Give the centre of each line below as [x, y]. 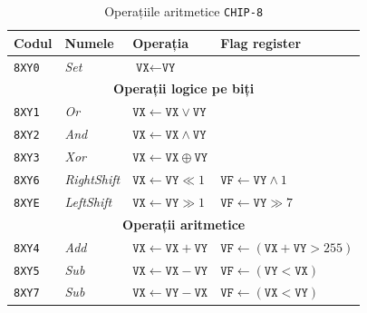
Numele [89, 42]
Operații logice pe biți [184, 88]
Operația [161, 42]
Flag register [261, 42]
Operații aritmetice [184, 224]
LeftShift [88, 201]
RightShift [92, 179]
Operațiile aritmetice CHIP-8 [184, 11]
